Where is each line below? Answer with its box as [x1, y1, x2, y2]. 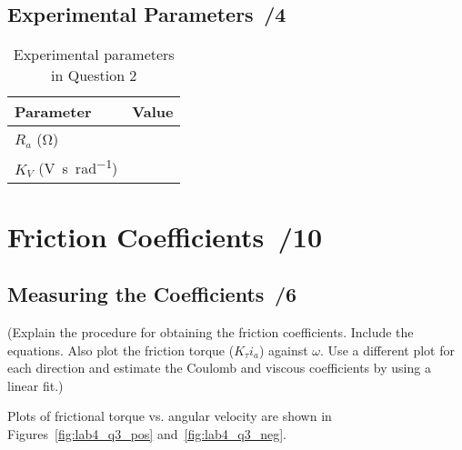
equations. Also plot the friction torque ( [7, 340, 235, 359]
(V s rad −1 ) [38, 155, 118, 179]
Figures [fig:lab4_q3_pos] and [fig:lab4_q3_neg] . [7, 425, 286, 444]
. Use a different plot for [320, 340, 455, 359]
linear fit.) [7, 375, 64, 395]
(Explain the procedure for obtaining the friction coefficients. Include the [7, 323, 414, 342]
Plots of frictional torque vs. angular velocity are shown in [7, 406, 332, 425]
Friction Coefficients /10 [7, 217, 323, 255]
